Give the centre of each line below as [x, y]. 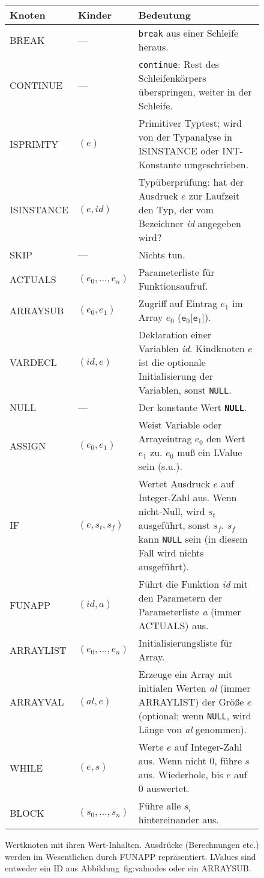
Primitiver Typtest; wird [190, 123]
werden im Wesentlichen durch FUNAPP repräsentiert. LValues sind [130, 856]
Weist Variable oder [180, 425]
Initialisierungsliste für [185, 643]
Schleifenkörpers [172, 78]
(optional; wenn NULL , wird [195, 715]
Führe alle [160, 806]
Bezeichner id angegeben [190, 223]
